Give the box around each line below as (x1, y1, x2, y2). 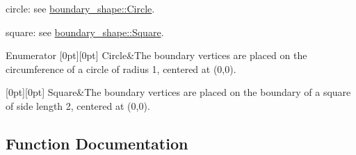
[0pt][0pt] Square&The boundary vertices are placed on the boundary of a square (6, 85, 351, 99)
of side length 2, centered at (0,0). (6, 98, 150, 113)
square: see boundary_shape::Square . (6, 24, 164, 39)
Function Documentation (6, 132, 188, 154)
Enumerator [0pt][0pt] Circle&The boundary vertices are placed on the (6, 48, 307, 63)
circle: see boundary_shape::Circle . (6, 1, 155, 15)
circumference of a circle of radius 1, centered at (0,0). (6, 61, 236, 76)
